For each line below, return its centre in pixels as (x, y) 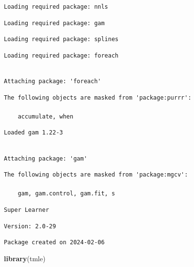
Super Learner (27, 210)
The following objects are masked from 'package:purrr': (98, 97)
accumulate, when (46, 116)
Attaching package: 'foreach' (53, 81)
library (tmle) (25, 258)
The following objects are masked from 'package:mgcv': (96, 175)
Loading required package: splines (61, 39)
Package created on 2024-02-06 (54, 243)
